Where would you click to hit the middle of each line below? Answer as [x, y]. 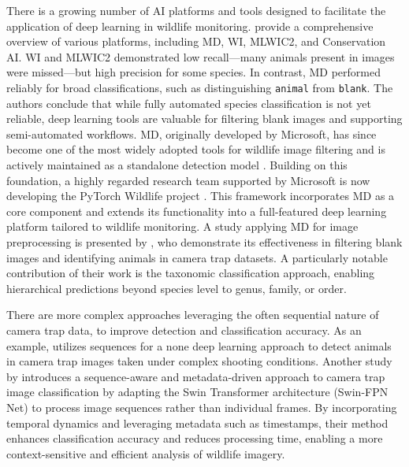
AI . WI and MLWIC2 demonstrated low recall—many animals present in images [201, 56]
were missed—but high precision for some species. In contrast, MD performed [194, 72]
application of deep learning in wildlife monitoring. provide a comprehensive [190, 26]
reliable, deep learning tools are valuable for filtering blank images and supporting [204, 119]
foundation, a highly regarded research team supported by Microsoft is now [188, 180]
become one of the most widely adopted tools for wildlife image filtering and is [196, 149]
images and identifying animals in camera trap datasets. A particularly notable [197, 257]
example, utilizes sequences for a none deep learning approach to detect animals [199, 345]
